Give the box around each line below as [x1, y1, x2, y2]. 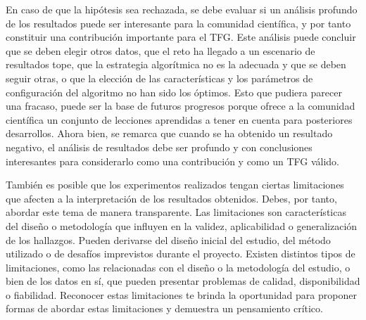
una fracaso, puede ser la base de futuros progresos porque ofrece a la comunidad [6, 98, 355, 113]
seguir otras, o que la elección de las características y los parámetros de [6, 70, 313, 85]
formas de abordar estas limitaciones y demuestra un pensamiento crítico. [6, 301, 323, 316]
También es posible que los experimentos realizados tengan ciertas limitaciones [6, 177, 344, 192]
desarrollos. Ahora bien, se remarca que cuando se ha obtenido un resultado [6, 126, 333, 141]
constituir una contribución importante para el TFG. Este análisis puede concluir [6, 30, 356, 44]
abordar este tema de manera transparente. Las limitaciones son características [6, 205, 346, 219]
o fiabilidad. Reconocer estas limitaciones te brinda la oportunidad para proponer [6, 287, 357, 302]
